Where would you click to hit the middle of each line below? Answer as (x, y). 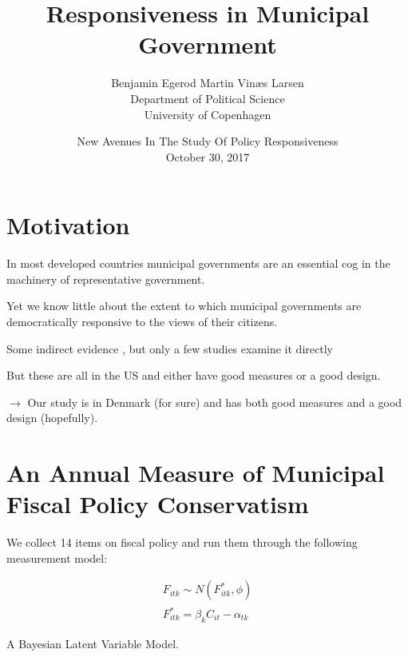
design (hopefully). (52, 418)
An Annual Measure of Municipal (196, 473)
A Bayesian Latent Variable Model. (93, 643)
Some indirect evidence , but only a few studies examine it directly (170, 348)
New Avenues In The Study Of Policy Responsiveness (208, 141)
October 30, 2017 (208, 156)
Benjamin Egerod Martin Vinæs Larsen (208, 83)
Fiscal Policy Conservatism (158, 504)
